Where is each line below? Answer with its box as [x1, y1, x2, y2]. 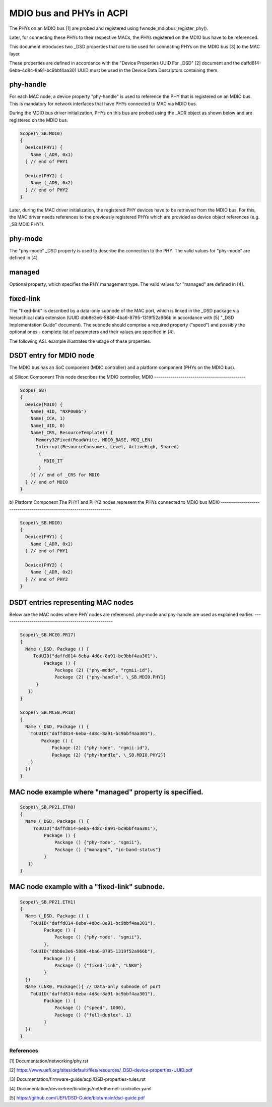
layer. [9, 50, 21, 57]
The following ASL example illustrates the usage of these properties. [9, 338, 151, 344]
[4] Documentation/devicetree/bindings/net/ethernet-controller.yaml [9, 1085, 152, 1091]
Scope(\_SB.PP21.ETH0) [20, 804, 76, 810]
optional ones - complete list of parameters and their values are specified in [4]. [9, 329, 175, 335]
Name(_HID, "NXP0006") [30, 408, 87, 414]
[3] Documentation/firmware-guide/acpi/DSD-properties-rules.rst [9, 1076, 146, 1082]
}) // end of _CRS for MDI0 [30, 472, 100, 478]
